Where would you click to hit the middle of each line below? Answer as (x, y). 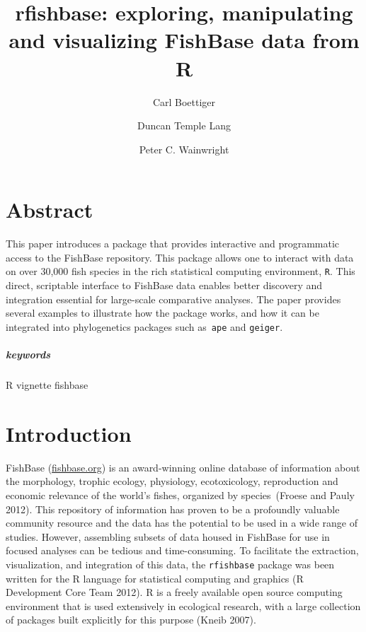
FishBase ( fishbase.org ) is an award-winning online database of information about (183, 467)
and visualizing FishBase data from (184, 40)
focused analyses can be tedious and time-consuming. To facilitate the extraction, (182, 550)
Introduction (69, 433)
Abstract (50, 210)
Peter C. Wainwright (184, 149)
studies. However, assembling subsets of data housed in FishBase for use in (168, 536)
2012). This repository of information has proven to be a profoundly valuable (173, 509)
